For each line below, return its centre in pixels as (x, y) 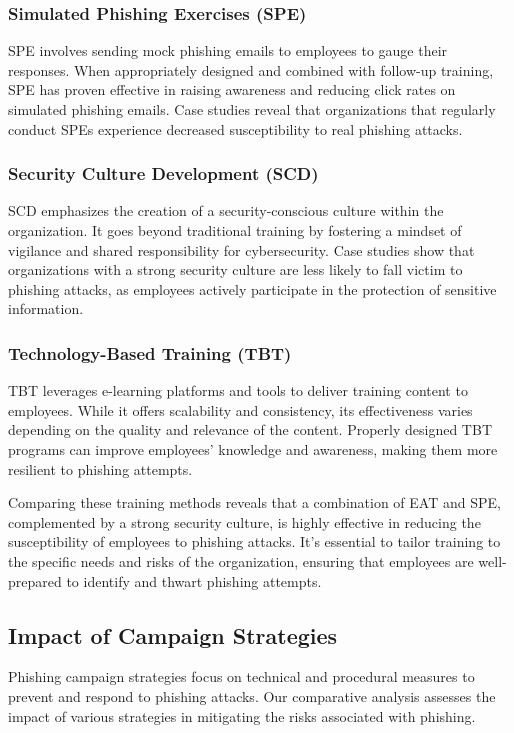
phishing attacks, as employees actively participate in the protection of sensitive (252, 288)
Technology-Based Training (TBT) (150, 352)
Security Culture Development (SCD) (163, 173)
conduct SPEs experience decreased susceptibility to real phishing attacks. (235, 128)
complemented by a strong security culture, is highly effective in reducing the (244, 521)
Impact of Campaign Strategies (173, 634)
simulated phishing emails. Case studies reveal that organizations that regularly (252, 109)
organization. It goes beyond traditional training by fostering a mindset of (235, 230)
